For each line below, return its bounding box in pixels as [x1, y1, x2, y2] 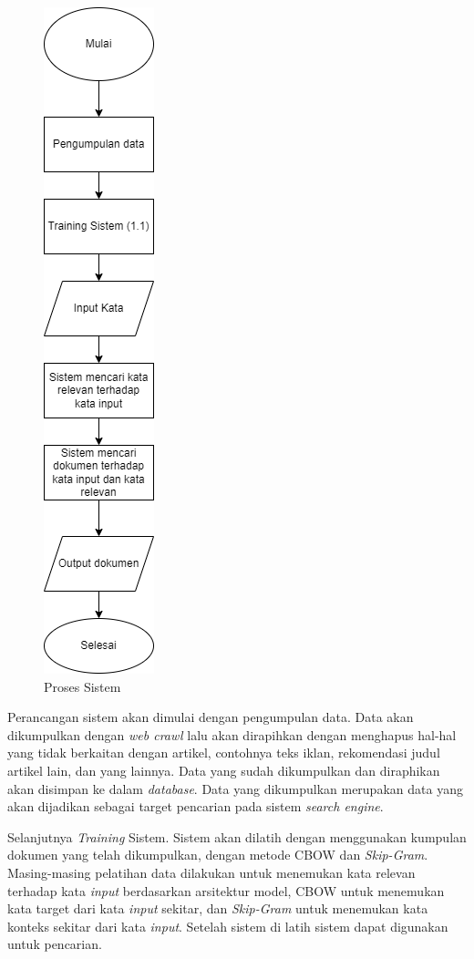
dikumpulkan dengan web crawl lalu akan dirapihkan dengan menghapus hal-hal [7, 725, 457, 744]
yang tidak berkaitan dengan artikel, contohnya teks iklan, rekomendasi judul [7, 743, 440, 762]
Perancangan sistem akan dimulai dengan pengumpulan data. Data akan [7, 707, 414, 727]
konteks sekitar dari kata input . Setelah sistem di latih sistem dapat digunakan [7, 916, 448, 935]
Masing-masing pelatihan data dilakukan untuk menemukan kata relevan [7, 862, 416, 882]
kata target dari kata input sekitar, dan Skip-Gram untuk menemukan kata [7, 899, 428, 918]
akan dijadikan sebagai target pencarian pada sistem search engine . [7, 797, 384, 816]
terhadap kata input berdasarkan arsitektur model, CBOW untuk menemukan [7, 881, 445, 900]
